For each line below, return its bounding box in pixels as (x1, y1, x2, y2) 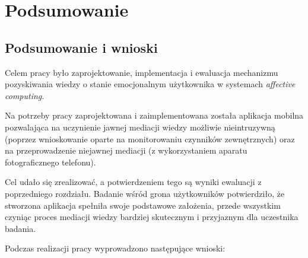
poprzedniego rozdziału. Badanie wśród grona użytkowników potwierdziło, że (5, 187, 285, 199)
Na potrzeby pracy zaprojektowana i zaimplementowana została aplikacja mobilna (5, 109, 304, 122)
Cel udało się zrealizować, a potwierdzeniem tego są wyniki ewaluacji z (5, 176, 262, 188)
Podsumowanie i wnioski (5, 38, 158, 56)
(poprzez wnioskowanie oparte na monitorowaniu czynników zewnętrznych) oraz (5, 132, 295, 145)
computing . (5, 89, 45, 101)
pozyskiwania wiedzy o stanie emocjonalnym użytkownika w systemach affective (5, 78, 296, 90)
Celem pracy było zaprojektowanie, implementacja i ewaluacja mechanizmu (5, 66, 278, 78)
